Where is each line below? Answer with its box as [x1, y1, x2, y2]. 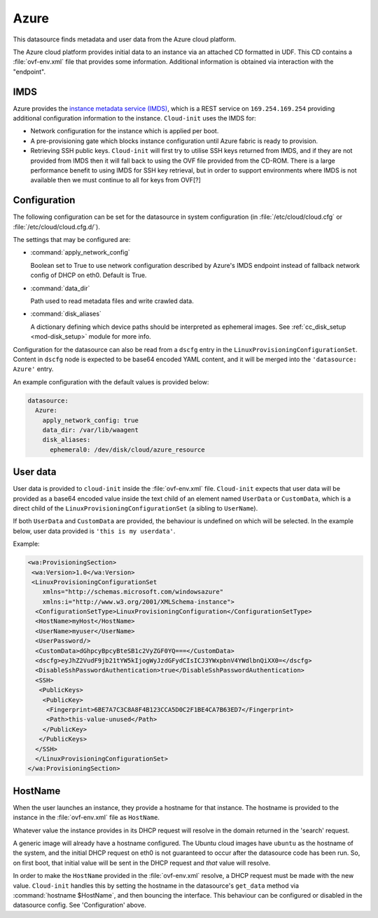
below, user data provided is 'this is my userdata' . [13, 527, 176, 535]
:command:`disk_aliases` [30, 309, 101, 318]
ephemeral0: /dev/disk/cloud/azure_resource [50, 445, 206, 454]
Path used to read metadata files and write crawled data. [30, 297, 194, 305]
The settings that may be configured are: [13, 236, 131, 244]
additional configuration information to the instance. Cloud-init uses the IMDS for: [13, 114, 256, 123]
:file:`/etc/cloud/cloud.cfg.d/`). [13, 222, 101, 231]
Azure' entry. [13, 365, 54, 373]
